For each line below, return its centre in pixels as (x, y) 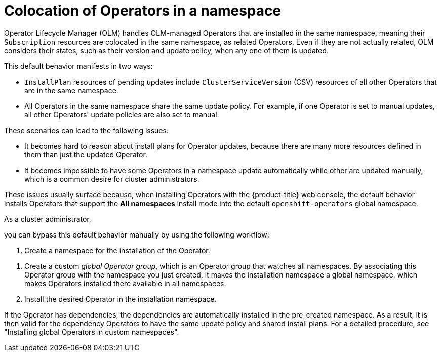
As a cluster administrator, (48, 219)
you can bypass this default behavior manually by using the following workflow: (137, 234)
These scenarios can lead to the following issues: (86, 130)
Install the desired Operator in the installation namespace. (121, 299)
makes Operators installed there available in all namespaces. (125, 283)
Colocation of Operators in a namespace (143, 11)
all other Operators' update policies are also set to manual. (122, 114)
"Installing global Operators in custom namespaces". (92, 332)
